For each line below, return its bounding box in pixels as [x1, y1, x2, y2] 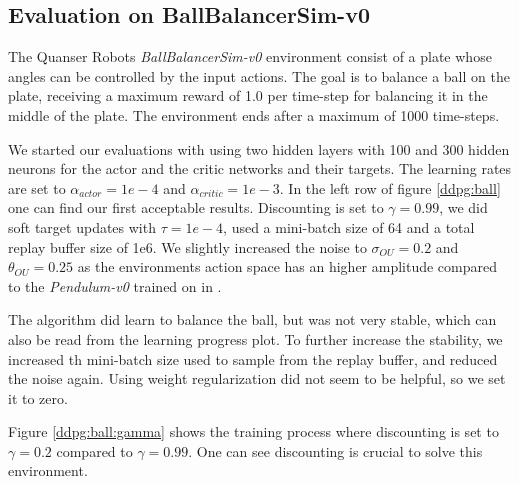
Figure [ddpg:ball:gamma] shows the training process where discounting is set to [8, 421, 499, 442]
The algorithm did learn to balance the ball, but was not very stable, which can [8, 309, 497, 330]
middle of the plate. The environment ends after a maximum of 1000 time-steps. [8, 104, 500, 125]
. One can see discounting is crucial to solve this [188, 440, 483, 461]
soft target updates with [8, 216, 156, 237]
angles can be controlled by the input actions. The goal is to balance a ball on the [8, 65, 510, 86]
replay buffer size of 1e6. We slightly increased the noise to [8, 236, 367, 257]
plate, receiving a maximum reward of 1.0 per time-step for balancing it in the [8, 85, 488, 106]
